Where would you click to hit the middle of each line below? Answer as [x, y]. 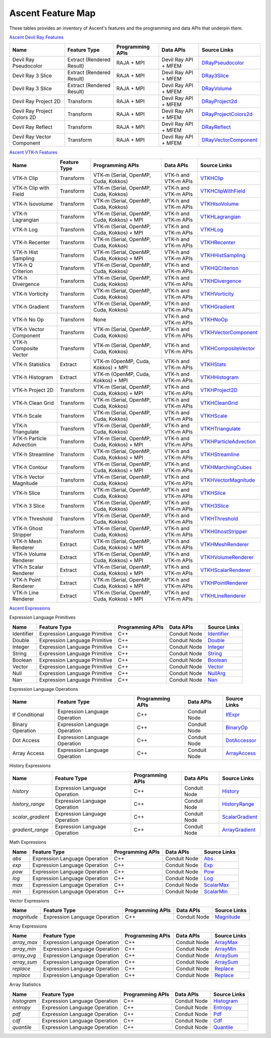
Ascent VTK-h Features [33, 153]
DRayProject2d [219, 101]
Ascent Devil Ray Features [36, 37]
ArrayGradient [239, 830]
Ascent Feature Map [52, 13]
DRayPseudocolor [223, 63]
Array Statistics [25, 985]
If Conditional [28, 714]
